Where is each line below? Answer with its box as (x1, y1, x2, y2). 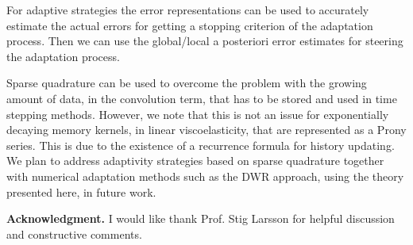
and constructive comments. (6, 225, 142, 242)
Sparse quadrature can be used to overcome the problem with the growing (6, 75, 367, 91)
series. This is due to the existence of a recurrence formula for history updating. (6, 136, 395, 153)
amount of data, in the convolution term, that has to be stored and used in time (6, 90, 397, 106)
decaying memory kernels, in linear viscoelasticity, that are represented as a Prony (6, 121, 407, 138)
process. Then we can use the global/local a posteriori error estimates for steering (6, 33, 403, 49)
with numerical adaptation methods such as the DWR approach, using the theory (6, 167, 404, 184)
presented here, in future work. (6, 183, 156, 200)
